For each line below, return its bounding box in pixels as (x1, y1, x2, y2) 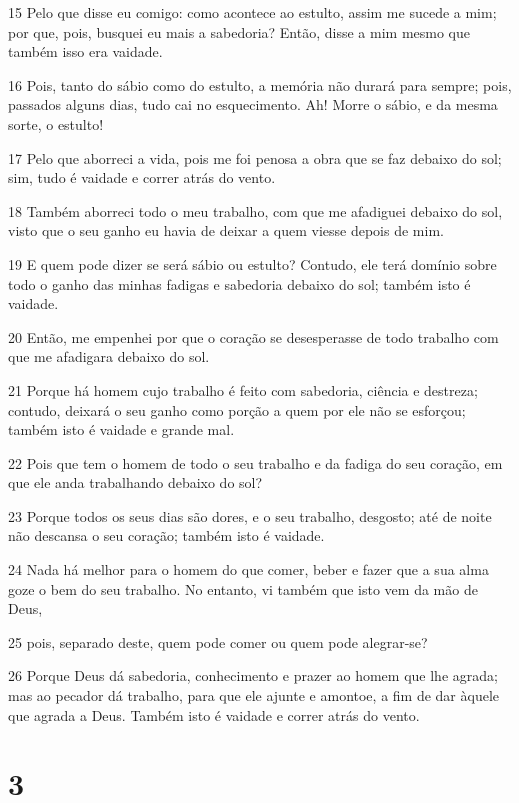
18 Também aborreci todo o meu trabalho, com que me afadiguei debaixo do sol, (8, 200, 503, 221)
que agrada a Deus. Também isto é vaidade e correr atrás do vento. (8, 704, 420, 725)
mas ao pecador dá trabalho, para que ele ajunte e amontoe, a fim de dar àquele (8, 685, 499, 706)
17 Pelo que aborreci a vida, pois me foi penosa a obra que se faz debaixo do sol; (8, 147, 502, 168)
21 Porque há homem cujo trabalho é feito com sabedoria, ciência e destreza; (8, 379, 478, 400)
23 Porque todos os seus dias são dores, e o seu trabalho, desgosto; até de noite (8, 505, 492, 526)
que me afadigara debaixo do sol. (8, 346, 210, 367)
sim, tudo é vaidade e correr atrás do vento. (8, 167, 276, 188)
